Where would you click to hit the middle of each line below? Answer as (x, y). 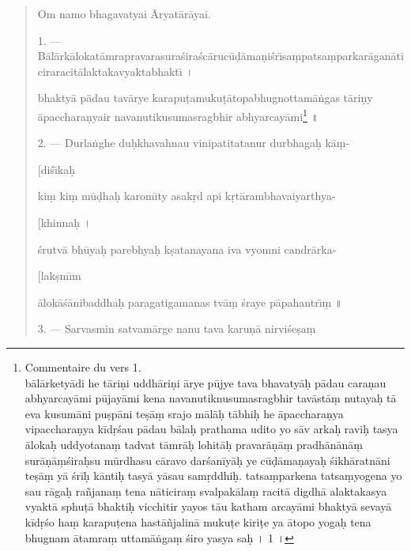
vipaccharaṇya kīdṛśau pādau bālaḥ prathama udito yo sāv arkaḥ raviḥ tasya (211, 429)
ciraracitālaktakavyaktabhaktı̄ (110, 71)
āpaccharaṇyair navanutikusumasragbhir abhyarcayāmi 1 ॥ (178, 115)
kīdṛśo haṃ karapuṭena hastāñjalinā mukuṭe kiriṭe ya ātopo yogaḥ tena (198, 521)
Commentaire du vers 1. (83, 366)
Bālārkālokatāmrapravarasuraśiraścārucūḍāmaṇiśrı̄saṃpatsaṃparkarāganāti (221, 56)
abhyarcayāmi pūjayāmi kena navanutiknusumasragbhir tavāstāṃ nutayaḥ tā (211, 398)
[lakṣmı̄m (59, 275)
